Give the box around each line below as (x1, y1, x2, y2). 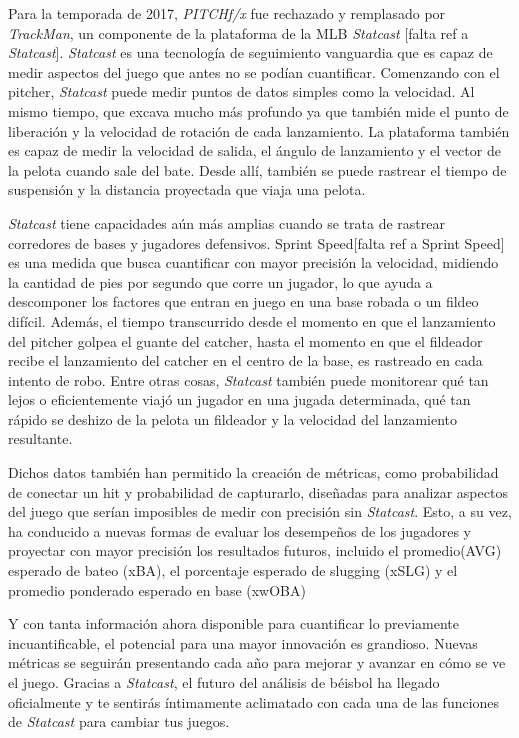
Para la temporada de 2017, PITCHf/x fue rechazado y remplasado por (8, 3, 446, 23)
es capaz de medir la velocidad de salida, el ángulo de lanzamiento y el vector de (8, 140, 501, 161)
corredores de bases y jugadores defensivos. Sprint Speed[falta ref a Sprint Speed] (8, 232, 505, 253)
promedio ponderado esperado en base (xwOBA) (8, 579, 306, 600)
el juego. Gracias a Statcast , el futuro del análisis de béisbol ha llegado (8, 672, 440, 692)
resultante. (8, 428, 73, 449)
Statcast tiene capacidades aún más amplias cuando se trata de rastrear (8, 212, 445, 233)
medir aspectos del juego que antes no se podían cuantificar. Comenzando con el (8, 61, 500, 82)
